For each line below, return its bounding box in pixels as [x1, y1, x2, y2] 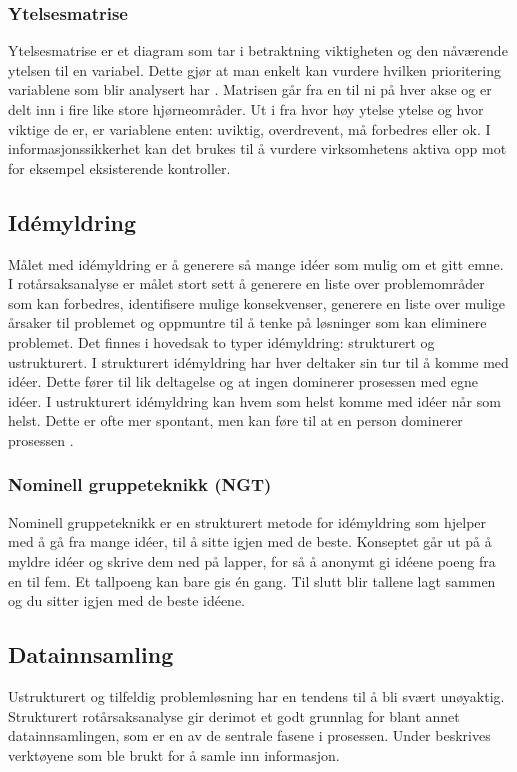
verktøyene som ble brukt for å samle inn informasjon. [8, 744, 340, 765]
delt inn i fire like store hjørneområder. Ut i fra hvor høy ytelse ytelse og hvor [8, 99, 484, 119]
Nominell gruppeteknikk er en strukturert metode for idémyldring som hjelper [8, 511, 487, 532]
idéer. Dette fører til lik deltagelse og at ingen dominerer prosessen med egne [8, 371, 479, 392]
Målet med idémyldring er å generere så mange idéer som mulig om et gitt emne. [8, 253, 504, 274]
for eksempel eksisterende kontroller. [8, 157, 231, 178]
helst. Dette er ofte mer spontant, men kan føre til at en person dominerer [8, 410, 463, 431]
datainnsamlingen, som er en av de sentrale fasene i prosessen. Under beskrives [8, 725, 491, 746]
